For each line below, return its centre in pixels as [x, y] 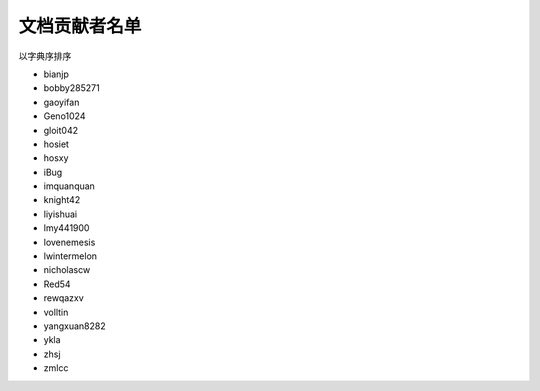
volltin [56, 312]
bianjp [56, 74]
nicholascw [67, 270]
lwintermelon [70, 256]
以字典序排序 [45, 56]
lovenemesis [69, 242]
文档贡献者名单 [80, 26]
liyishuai [60, 214]
